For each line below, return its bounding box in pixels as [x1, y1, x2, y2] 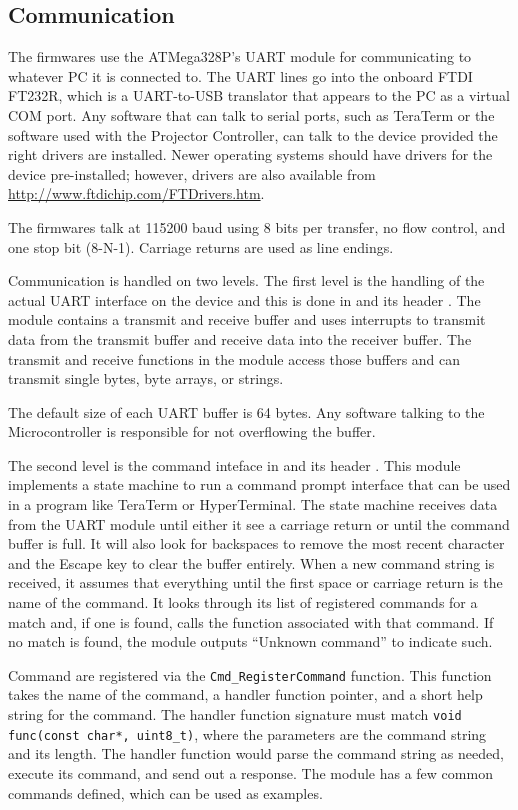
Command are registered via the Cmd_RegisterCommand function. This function [8, 664, 492, 685]
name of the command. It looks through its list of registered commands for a [8, 592, 478, 613]
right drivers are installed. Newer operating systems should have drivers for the [8, 144, 493, 165]
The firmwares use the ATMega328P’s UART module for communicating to [8, 46, 472, 67]
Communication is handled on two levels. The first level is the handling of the [8, 270, 485, 291]
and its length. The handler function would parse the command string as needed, [8, 743, 504, 764]
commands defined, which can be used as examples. [8, 782, 323, 803]
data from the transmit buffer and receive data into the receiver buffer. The [8, 328, 472, 349]
